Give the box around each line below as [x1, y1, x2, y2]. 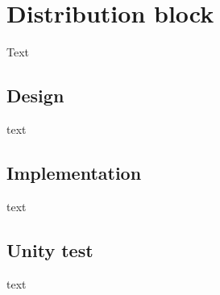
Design [6, 83, 64, 108]
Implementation [6, 160, 142, 185]
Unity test [6, 237, 93, 262]
